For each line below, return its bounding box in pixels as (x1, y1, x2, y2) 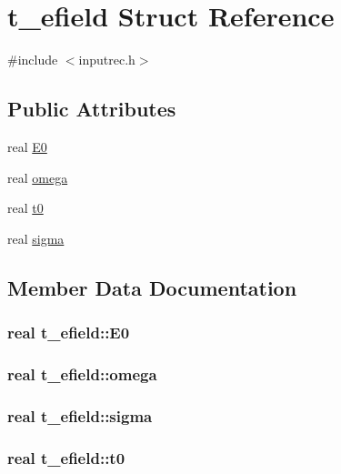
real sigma (7, 228, 65, 247)
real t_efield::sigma (7, 404, 153, 427)
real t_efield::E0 (7, 321, 130, 343)
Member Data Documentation (7, 273, 297, 301)
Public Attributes (7, 95, 176, 123)
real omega (7, 167, 68, 187)
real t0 (7, 198, 44, 217)
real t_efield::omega (7, 362, 157, 385)
